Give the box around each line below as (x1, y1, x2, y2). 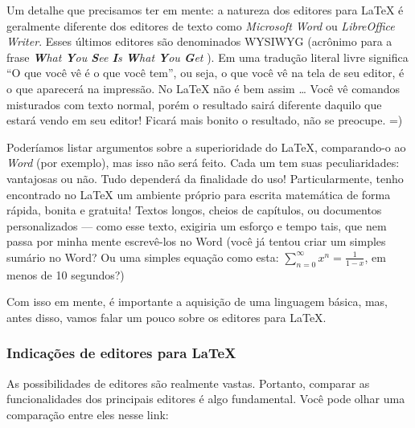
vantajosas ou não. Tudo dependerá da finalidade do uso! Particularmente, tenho (6, 169, 404, 186)
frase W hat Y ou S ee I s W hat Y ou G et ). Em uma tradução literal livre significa (6, 48, 409, 65)
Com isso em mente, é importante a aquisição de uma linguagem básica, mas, (6, 293, 388, 310)
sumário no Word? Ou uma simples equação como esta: (6, 248, 279, 265)
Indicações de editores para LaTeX (6, 343, 236, 363)
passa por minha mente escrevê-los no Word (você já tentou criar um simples (6, 233, 386, 250)
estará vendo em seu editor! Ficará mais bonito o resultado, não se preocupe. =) (6, 112, 403, 128)
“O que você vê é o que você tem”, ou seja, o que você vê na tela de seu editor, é (6, 64, 405, 81)
